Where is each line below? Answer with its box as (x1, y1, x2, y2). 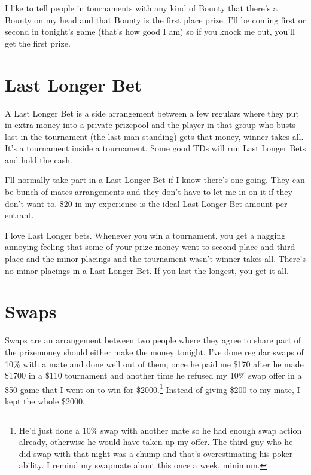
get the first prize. (5, 36, 71, 49)
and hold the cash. (5, 153, 72, 166)
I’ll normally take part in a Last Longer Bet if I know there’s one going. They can (5, 173, 305, 186)
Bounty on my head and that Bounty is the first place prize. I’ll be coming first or (5, 13, 306, 26)
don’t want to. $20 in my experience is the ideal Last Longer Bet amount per (5, 197, 288, 209)
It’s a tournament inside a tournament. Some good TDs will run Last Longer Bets (5, 142, 306, 154)
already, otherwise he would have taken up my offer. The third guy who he (19, 436, 293, 448)
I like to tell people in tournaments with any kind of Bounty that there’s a (5, 2, 278, 14)
